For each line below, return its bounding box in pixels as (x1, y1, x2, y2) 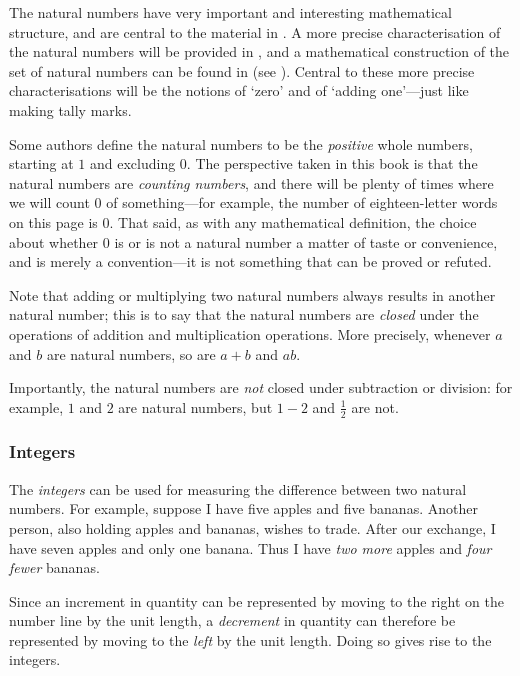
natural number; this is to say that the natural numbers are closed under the (9, 304, 479, 325)
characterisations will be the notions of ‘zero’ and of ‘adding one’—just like (9, 80, 469, 101)
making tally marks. (9, 99, 132, 120)
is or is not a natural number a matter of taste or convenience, (114, 231, 498, 252)
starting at (9, 153, 74, 174)
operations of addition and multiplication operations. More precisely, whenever (9, 323, 491, 344)
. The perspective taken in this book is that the (186, 153, 478, 174)
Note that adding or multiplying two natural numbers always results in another (9, 284, 496, 305)
